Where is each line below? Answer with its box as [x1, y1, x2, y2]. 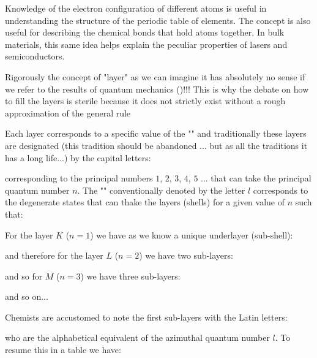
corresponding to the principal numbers [5, 172, 153, 185]
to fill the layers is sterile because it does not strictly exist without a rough [5, 94, 286, 107]
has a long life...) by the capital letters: [5, 151, 151, 164]
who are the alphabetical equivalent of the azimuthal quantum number [5, 331, 270, 344]
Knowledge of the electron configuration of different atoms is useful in [5, 2, 267, 14]
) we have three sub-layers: [80, 269, 181, 282]
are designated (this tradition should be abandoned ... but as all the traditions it [5, 139, 308, 151]
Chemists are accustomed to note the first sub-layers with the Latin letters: [5, 310, 288, 323]
